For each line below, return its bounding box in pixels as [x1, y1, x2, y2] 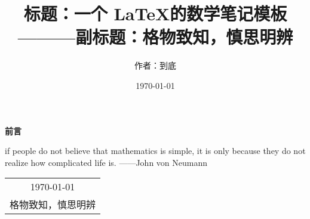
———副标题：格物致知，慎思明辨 [17, 24, 293, 49]
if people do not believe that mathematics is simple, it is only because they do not [5, 144, 306, 157]
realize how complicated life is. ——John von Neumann [5, 156, 208, 168]
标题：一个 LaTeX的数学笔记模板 [23, 1, 287, 26]
